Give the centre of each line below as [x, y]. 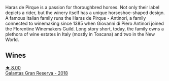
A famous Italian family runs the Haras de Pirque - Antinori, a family [76, 18]
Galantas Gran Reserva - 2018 [37, 73]
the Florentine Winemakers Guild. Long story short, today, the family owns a [84, 29]
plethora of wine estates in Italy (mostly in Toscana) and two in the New [80, 34]
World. [12, 39]
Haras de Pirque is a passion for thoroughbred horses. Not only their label [82, 7]
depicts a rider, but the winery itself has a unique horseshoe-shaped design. [85, 13]
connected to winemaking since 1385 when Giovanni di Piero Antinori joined [84, 23]
